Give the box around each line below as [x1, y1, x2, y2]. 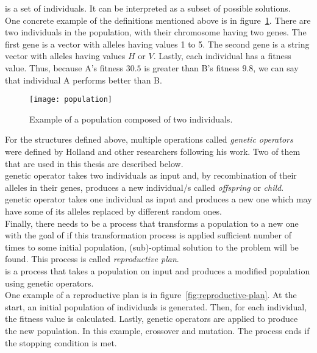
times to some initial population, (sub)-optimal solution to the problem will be [5, 240, 299, 253]
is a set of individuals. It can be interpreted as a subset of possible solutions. [5, 2, 291, 14]
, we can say [253, 61, 299, 74]
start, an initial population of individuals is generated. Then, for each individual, [5, 300, 307, 313]
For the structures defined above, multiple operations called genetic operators [5, 133, 293, 146]
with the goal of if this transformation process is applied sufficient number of [5, 229, 292, 241]
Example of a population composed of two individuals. [29, 112, 233, 125]
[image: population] [29, 95, 113, 104]
